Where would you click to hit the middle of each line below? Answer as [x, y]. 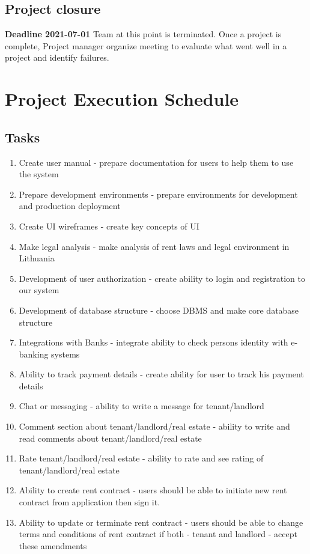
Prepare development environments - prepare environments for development [158, 194]
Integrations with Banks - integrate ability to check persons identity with [153, 342]
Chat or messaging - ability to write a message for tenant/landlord [141, 406]
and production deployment [70, 206]
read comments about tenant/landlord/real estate [110, 438]
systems [65, 354]
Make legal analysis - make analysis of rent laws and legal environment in [154, 246]
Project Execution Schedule [122, 99]
